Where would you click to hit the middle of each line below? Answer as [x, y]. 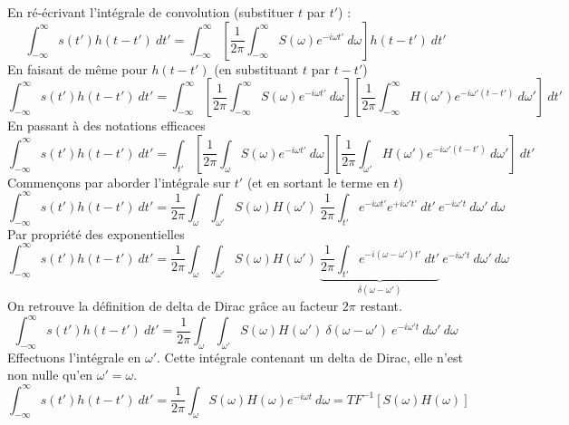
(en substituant [256, 68]
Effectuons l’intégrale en [74, 357]
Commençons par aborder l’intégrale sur [119, 182]
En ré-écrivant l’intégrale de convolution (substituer [151, 12]
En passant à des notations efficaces [106, 126]
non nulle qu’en [50, 375]
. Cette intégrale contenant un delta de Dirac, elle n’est [310, 357]
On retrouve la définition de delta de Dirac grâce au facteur [173, 305]
